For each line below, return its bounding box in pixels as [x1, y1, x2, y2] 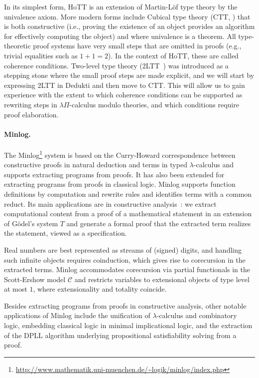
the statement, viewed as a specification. [4, 228, 127, 238]
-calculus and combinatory [156, 310, 237, 321]
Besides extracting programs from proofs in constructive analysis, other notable [4, 300, 247, 311]
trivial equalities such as [4, 50, 78, 60]
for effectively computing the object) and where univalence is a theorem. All [4, 30, 236, 41]
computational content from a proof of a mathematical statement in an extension [4, 208, 252, 219]
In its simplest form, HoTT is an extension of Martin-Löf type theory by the [4, 1, 238, 11]
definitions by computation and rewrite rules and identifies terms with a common [4, 188, 252, 199]
